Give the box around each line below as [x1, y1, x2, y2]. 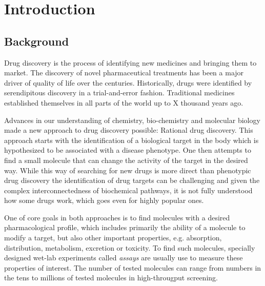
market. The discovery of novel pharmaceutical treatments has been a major [4, 67, 244, 78]
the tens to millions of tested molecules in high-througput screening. [4, 272, 218, 283]
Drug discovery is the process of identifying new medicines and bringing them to [4, 57, 257, 68]
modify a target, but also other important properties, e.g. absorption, [4, 232, 222, 243]
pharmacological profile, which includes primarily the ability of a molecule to [4, 222, 246, 233]
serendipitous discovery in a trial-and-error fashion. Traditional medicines [4, 87, 235, 98]
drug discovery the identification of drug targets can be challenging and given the [4, 175, 260, 186]
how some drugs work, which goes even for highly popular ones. [4, 195, 204, 206]
